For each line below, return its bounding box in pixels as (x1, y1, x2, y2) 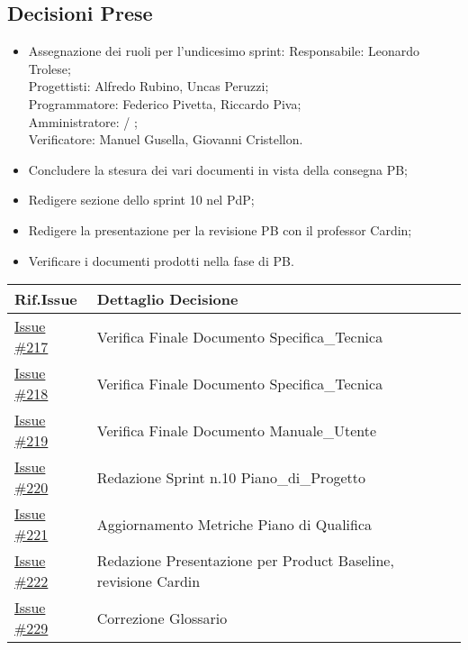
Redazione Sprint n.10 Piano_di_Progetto (96, 466, 365, 488)
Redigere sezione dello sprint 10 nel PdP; (28, 190, 255, 209)
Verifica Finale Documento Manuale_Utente (96, 419, 377, 441)
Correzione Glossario (96, 607, 228, 628)
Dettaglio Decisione (96, 288, 238, 310)
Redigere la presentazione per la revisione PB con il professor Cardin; (28, 220, 412, 239)
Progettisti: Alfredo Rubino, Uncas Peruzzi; (28, 77, 269, 96)
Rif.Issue (14, 288, 77, 310)
